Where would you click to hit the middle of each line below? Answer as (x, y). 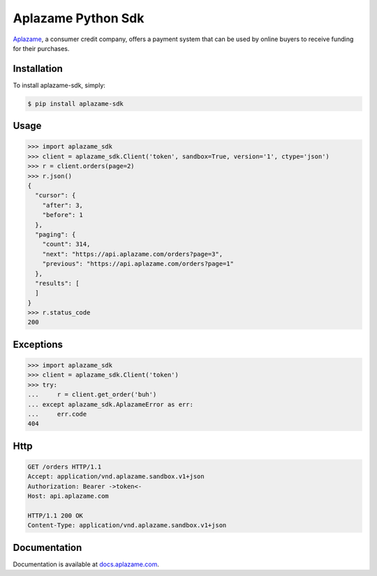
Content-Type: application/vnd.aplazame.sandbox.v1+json (127, 525)
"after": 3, (63, 205)
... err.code (57, 414)
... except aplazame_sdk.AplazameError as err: (110, 404)
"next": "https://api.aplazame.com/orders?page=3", (133, 254)
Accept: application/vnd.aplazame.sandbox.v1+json (116, 477)
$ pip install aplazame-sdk (75, 104)
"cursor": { (56, 196)
